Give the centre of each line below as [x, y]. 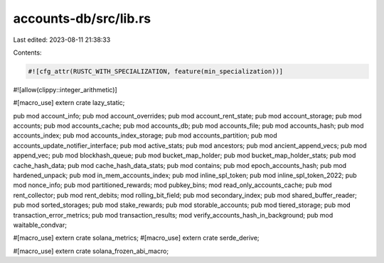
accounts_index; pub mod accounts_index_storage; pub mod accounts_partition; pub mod [145, 135]
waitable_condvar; [40, 225]
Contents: [27, 52]
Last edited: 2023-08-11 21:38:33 [62, 40]
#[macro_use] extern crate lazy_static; [69, 103]
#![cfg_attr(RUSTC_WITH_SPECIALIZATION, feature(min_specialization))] [156, 71]
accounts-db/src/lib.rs [82, 18]
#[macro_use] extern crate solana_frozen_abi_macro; [91, 251]
